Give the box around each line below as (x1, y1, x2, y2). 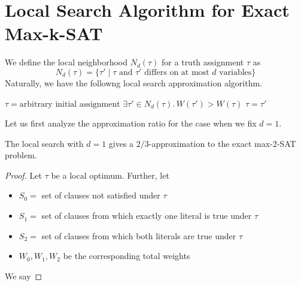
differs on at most (144, 68, 209, 77)
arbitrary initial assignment (19, 100, 120, 109)
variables (219, 68, 252, 77)
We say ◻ (5, 269, 42, 282)
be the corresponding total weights (63, 249, 190, 262)
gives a (108, 137, 134, 149)
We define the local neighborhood (5, 56, 128, 68)
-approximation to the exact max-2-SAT (148, 137, 296, 149)
